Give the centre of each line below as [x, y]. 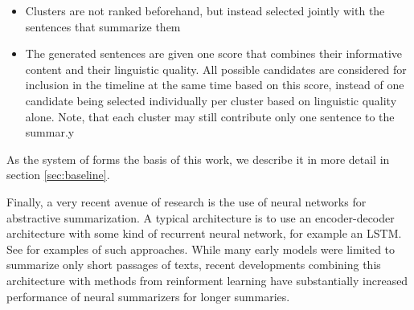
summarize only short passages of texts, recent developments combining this [194, 265]
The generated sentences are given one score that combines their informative [214, 53]
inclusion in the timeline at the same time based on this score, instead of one [215, 85]
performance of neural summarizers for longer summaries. [148, 296]
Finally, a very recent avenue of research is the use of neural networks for [187, 201]
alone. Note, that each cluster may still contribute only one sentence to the [210, 116]
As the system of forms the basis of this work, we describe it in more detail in [198, 159]
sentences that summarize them [103, 26]
